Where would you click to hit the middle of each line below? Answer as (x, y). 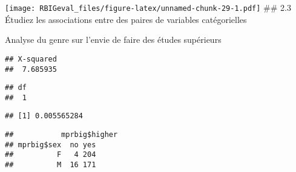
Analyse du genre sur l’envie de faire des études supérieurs (113, 40)
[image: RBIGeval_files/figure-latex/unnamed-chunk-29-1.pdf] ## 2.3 (148, 7)
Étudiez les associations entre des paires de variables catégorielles (126, 19)
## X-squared (31, 59)
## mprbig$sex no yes (51, 145)
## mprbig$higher (61, 135)
